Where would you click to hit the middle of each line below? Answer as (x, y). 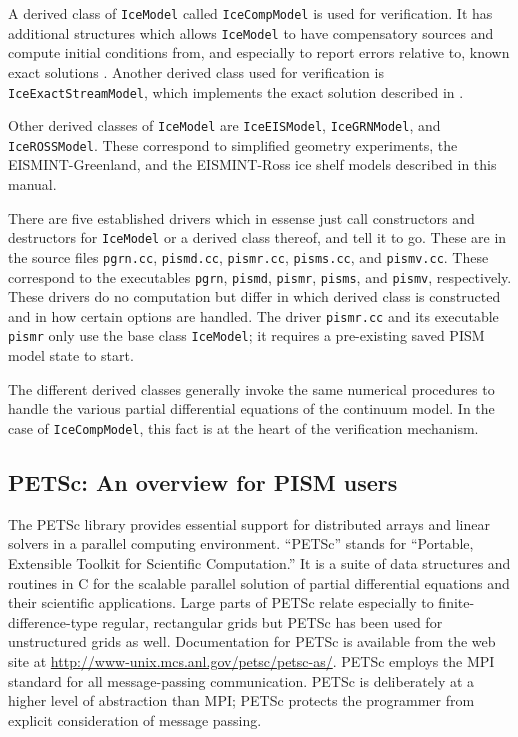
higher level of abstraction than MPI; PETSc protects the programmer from (241, 700)
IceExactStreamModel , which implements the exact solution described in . (236, 91)
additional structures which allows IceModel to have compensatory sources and (251, 32)
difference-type (53, 621)
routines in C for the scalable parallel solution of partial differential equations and (259, 582)
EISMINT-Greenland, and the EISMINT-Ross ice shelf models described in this (252, 164)
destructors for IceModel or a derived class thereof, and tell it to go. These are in (257, 237)
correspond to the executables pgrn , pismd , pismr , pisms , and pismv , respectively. (260, 276)
